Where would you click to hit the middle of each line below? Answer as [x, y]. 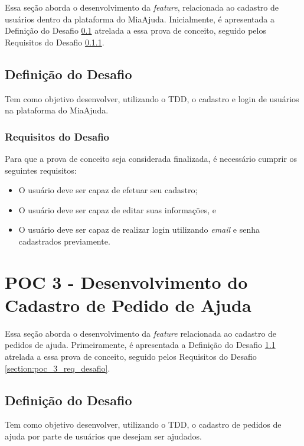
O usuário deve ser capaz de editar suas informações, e [117, 209]
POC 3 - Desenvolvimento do [126, 281]
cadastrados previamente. [64, 241]
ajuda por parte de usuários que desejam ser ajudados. [103, 436]
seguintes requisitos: [41, 170]
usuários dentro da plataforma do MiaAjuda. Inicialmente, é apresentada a [140, 19]
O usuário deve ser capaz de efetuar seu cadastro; [108, 190]
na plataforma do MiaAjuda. [57, 110]
